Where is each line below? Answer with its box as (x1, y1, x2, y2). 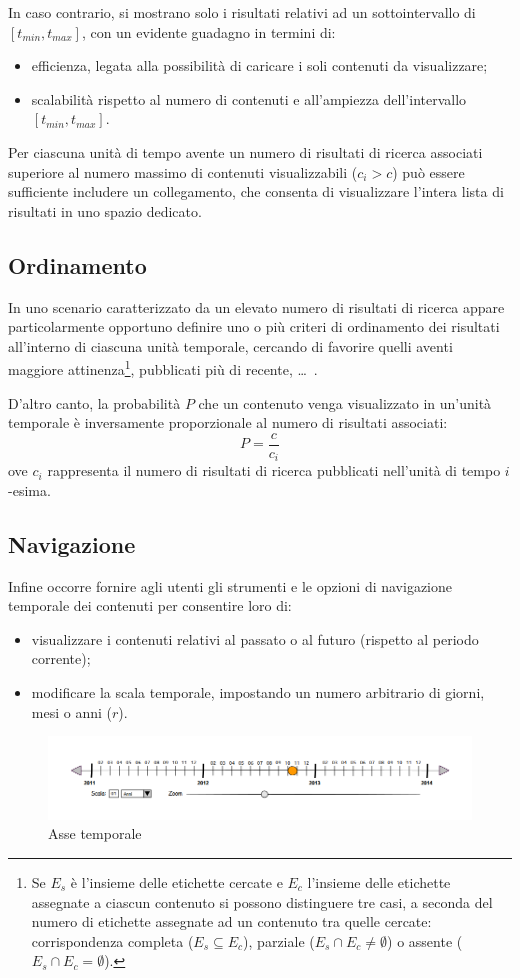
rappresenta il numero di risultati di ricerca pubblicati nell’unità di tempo (47, 460, 501, 481)
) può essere (392, 161, 465, 182)
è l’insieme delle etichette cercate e (70, 872, 283, 892)
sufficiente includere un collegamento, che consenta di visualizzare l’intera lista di (8, 181, 504, 202)
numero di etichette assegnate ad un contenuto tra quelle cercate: (31, 911, 432, 932)
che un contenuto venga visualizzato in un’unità (198, 392, 492, 413)
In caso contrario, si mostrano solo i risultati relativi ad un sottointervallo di (8, 2, 476, 22)
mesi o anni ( (31, 701, 112, 722)
